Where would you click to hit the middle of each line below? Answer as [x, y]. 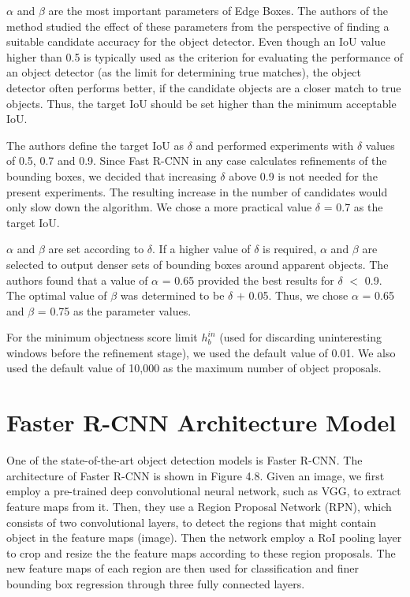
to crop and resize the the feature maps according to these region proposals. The [201, 552]
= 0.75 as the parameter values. [114, 310]
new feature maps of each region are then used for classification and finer [183, 568]
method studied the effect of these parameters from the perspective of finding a [198, 26]
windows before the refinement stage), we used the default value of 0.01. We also [201, 352]
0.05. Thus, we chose [298, 295]
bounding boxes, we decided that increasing [112, 175]
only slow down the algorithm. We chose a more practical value [159, 207]
